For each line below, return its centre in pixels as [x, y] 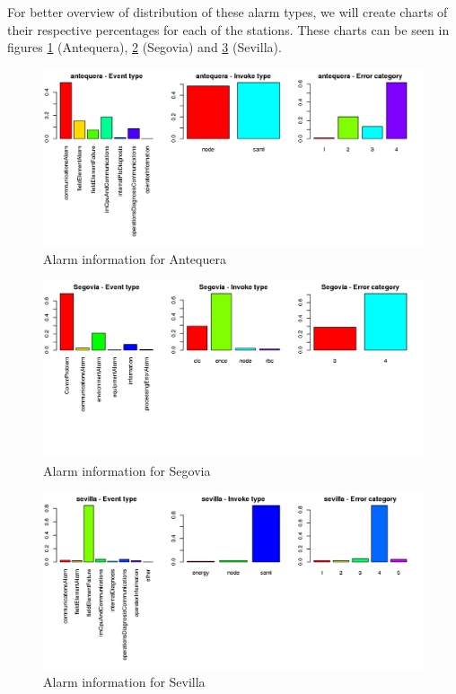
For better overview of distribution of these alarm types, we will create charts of [228, 12]
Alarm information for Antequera [135, 258]
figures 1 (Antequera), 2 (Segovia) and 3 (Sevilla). [145, 47]
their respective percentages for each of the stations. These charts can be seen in [228, 29]
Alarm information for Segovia [127, 470]
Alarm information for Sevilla [124, 682]
